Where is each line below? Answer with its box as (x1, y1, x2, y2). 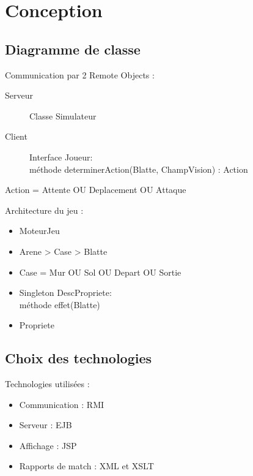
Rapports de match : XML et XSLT (19, 459, 154, 472)
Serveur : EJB (19, 418, 72, 431)
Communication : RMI (19, 398, 105, 410)
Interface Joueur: (29, 150, 93, 163)
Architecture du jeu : (5, 203, 84, 216)
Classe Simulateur (29, 109, 97, 122)
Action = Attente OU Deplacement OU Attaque (5, 183, 186, 196)
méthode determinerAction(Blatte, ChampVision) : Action (29, 162, 248, 175)
